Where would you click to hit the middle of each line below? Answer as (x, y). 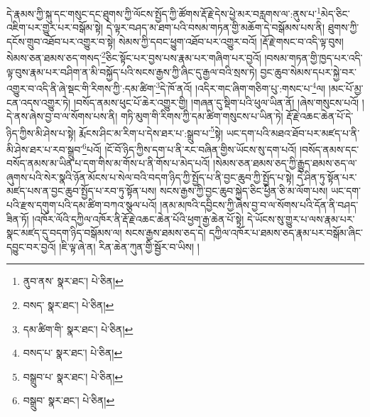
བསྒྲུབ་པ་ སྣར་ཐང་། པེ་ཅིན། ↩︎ (73, 376)
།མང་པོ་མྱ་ (346, 88)
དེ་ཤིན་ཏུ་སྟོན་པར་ (327, 177)
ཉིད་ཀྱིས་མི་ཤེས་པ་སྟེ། (41, 132)
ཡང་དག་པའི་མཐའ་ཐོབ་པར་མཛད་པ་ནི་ (293, 132)
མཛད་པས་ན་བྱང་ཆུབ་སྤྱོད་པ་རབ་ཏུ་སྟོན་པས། (82, 191)
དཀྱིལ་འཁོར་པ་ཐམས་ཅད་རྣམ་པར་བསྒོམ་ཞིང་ (286, 233)
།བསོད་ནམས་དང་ (329, 149)
